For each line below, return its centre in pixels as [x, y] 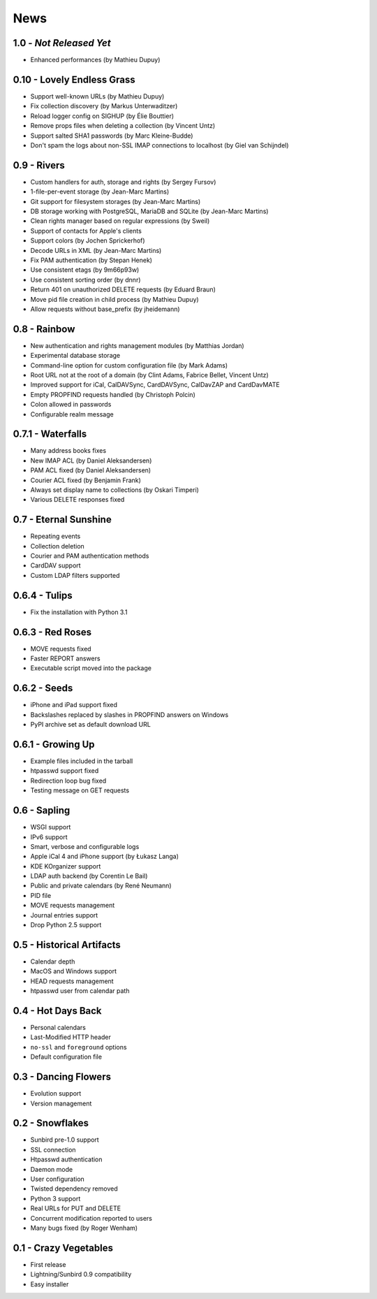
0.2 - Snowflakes [51, 1123]
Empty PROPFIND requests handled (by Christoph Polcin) [113, 394]
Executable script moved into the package [91, 668]
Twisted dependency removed [74, 1189]
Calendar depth [53, 961]
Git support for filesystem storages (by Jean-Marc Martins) [116, 201]
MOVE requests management [73, 906]
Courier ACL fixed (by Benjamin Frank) [86, 480]
